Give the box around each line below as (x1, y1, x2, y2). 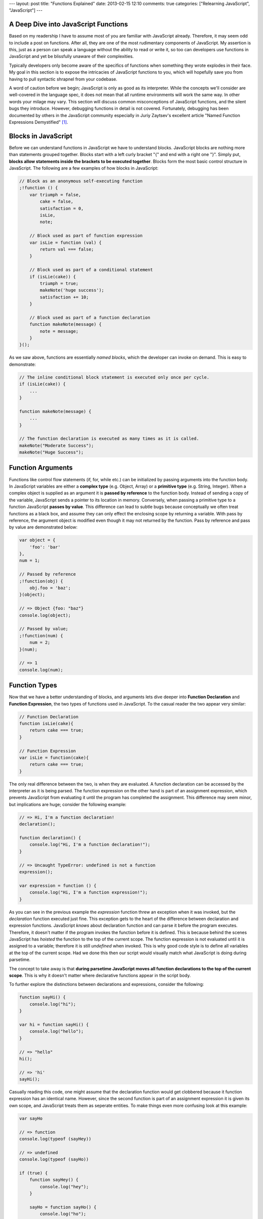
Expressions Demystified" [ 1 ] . (9, 119, 68, 125)
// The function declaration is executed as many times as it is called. (19, 436, 199, 441)
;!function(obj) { (19, 578, 63, 584)
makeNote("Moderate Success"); (19, 443, 94, 448)
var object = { (19, 537, 56, 543)
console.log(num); (19, 667, 63, 672)
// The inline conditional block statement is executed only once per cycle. (19, 374, 209, 380)
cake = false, (39, 199, 74, 204)
